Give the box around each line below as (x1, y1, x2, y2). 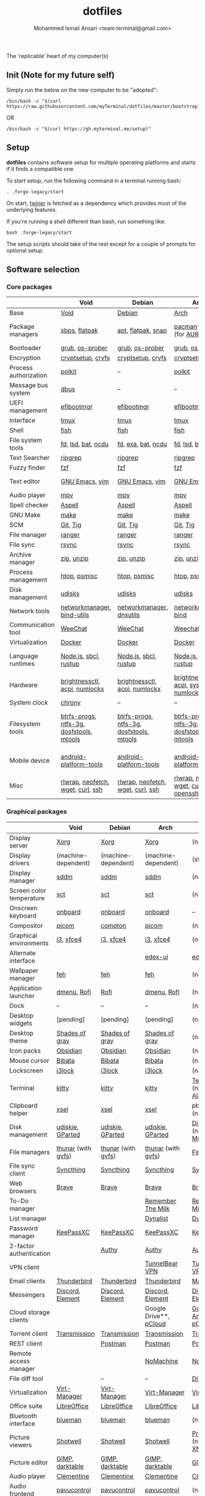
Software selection (6, 264, 80, 275)
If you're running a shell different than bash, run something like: (6, 218, 166, 225)
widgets (9, 1019, 32, 1027)
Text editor (9, 477, 41, 486)
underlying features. (6, 206, 57, 213)
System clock (9, 699, 48, 707)
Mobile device (9, 757, 50, 765)
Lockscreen (9, 1066, 44, 1074)
